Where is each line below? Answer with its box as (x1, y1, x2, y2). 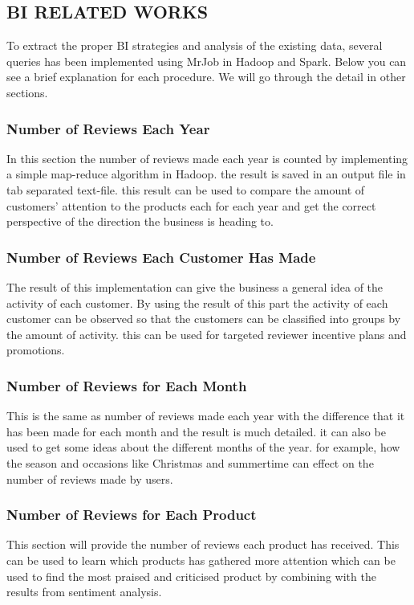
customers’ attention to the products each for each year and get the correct (6, 197, 376, 214)
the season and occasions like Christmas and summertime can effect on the (6, 454, 374, 471)
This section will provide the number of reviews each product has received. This (6, 536, 400, 553)
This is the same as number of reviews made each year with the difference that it (6, 407, 405, 424)
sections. (6, 84, 48, 100)
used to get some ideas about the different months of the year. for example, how (6, 439, 400, 456)
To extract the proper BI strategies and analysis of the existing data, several (6, 37, 383, 54)
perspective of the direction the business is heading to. (6, 213, 274, 230)
